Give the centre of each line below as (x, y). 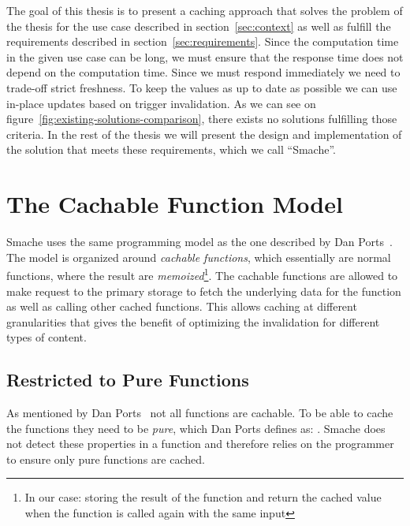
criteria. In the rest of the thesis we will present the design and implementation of (204, 134)
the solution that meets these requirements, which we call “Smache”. (171, 149)
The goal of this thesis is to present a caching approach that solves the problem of (205, 10)
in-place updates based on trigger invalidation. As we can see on (161, 103)
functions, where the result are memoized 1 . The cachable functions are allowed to (202, 274)
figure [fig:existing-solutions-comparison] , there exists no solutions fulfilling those (202, 119)
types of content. (47, 337)
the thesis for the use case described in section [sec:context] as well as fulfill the (199, 26)
